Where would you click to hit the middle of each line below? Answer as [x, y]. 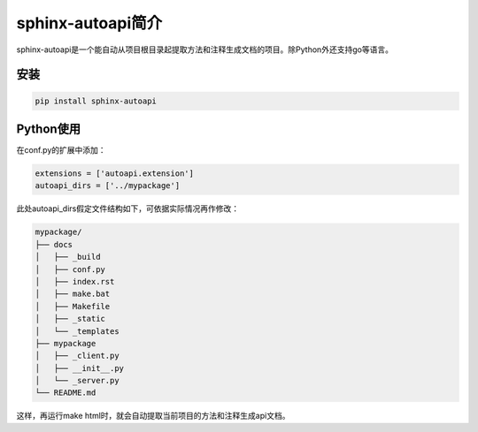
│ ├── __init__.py [79, 368]
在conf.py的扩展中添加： [61, 150]
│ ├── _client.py [77, 356]
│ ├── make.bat [73, 294]
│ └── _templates [77, 331]
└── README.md [66, 393]
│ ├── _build [68, 257]
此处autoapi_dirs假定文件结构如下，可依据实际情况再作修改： [127, 208]
